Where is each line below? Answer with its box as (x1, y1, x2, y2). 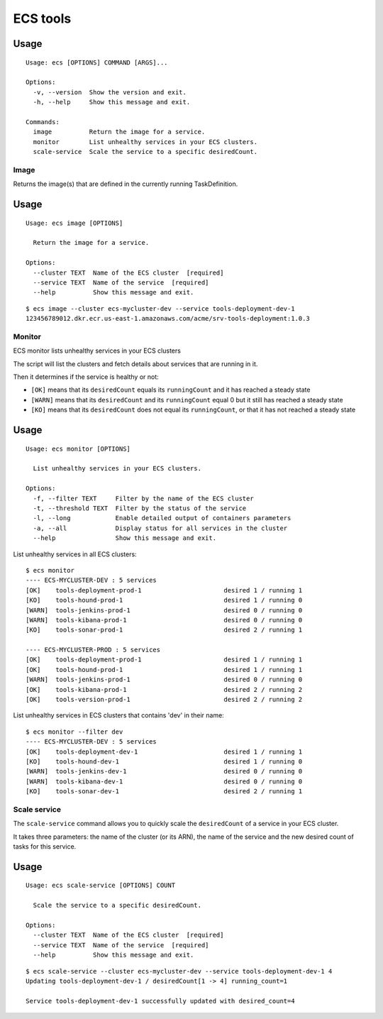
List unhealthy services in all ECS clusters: (13, 550, 138, 558)
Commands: (26, 118, 60, 126)
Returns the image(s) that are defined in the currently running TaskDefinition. (13, 180, 238, 188)
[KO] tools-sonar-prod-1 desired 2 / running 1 (26, 626, 303, 634)
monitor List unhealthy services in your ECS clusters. (33, 138, 258, 145)
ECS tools (13, 11, 72, 26)
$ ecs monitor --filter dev (26, 727, 123, 736)
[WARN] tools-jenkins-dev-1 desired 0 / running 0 (26, 767, 303, 776)
